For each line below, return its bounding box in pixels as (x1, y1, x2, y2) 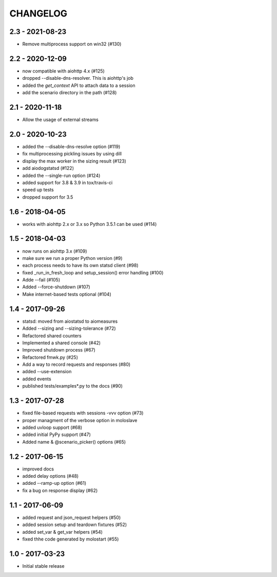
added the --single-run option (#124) (22, 172, 101, 179)
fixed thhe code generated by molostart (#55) (22, 536, 119, 542)
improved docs (22, 466, 54, 472)
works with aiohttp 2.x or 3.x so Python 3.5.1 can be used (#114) (22, 221, 157, 227)
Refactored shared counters (22, 333, 82, 339)
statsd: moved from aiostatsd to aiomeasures (22, 318, 118, 324)
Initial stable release (22, 563, 65, 569)
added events (22, 376, 51, 382)
